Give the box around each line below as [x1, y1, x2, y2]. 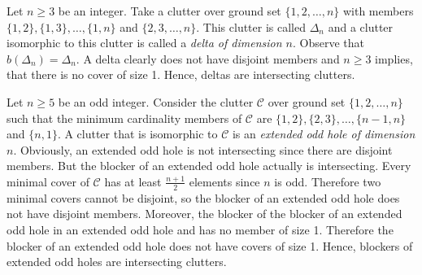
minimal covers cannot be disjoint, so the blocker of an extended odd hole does [7, 189, 400, 206]
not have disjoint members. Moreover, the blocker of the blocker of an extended [7, 205, 402, 222]
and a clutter [328, 18, 394, 35]
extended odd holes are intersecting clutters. [7, 253, 227, 270]
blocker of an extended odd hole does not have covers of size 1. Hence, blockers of [7, 237, 413, 254]
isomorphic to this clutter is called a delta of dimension [7, 34, 282, 51]
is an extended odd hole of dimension [232, 125, 415, 142]
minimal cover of [7, 172, 89, 190]
